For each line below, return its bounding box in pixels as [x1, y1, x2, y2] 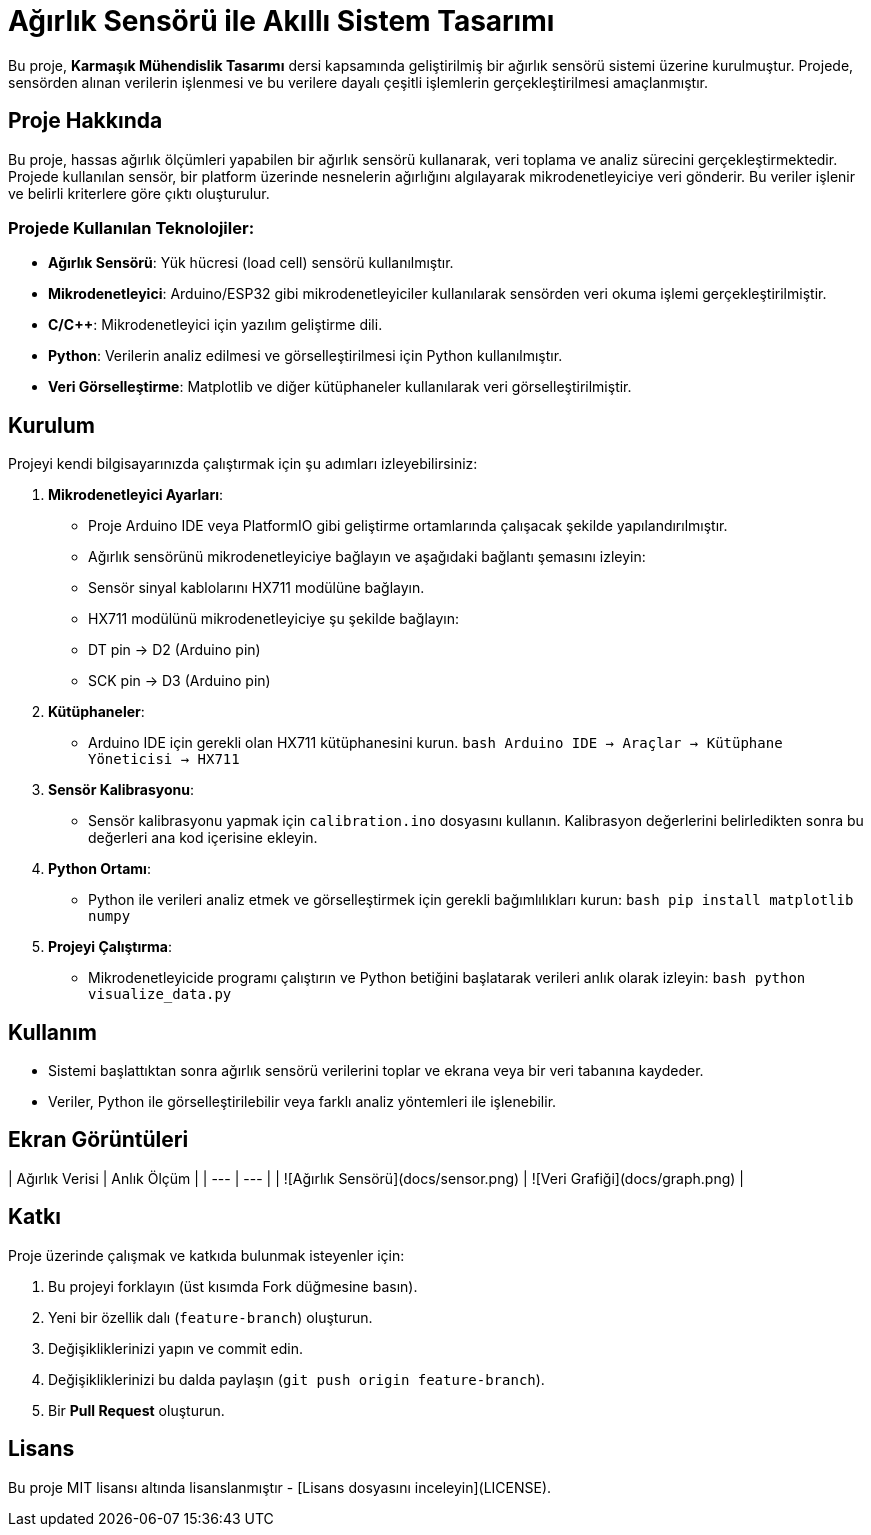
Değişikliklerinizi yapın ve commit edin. [48, 1339, 304, 1357]
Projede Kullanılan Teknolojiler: [8, 217, 255, 238]
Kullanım [8, 1019, 97, 1045]
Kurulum [8, 412, 96, 438]
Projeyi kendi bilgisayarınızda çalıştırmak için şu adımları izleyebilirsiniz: [8, 455, 478, 473]
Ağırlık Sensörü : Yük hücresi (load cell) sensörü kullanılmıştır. [48, 254, 454, 272]
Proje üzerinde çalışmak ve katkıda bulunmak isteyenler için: [8, 1246, 405, 1264]
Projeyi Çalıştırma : [48, 938, 173, 956]
